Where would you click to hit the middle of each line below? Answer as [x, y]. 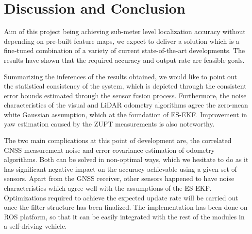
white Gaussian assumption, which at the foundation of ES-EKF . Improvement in [126, 114]
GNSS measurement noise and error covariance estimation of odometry [109, 150]
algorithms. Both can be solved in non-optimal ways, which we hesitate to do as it [126, 159]
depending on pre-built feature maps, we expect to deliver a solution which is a [122, 41]
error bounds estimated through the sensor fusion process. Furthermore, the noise [125, 95]
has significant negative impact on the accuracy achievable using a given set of [120, 169]
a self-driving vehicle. [35, 226]
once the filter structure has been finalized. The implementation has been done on [126, 207]
